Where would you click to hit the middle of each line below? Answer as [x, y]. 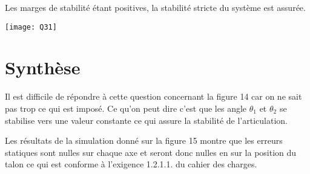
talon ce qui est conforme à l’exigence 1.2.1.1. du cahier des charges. [131, 164]
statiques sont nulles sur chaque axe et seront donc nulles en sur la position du [151, 152]
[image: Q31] [31, 27]
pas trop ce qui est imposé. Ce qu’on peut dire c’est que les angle [126, 108]
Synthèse [43, 67]
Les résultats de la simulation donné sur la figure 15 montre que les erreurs [144, 140]
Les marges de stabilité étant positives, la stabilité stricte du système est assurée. [155, 7]
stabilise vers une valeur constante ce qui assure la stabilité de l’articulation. [146, 120]
